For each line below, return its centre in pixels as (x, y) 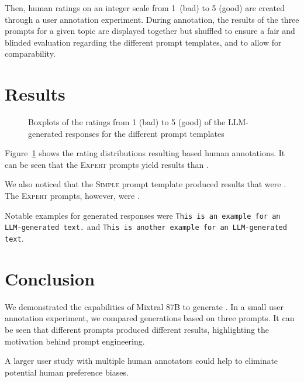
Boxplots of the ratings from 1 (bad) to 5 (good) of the (127, 122)
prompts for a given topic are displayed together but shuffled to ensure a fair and (150, 31)
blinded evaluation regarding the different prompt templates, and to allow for (143, 42)
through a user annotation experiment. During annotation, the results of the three (152, 19)
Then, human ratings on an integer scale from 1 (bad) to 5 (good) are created (145, 8)
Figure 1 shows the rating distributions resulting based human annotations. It (145, 153)
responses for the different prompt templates (145, 133)
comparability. (30, 54)
